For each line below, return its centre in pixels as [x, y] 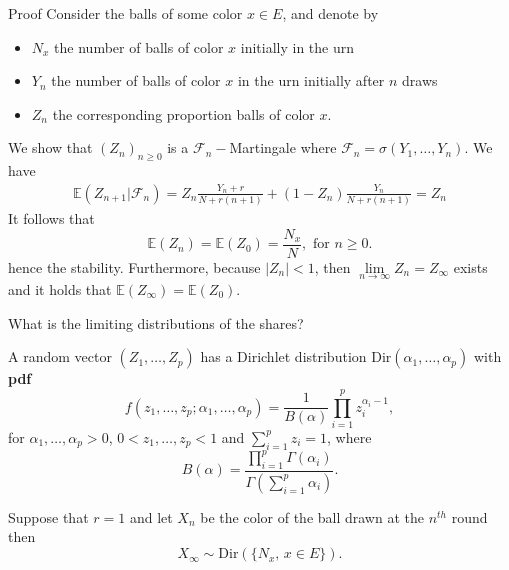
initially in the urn [297, 46]
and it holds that [60, 288]
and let [151, 516]
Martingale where [283, 147]
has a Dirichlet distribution [283, 356]
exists [470, 266]
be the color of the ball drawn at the [312, 516]
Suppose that [48, 516]
